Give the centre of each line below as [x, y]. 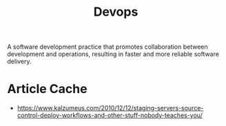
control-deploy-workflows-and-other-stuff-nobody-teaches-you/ [110, 115]
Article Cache [47, 89]
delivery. [20, 62]
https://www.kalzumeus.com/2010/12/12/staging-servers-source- [110, 108]
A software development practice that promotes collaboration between [107, 47]
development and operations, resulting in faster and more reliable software [113, 54]
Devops [116, 12]
